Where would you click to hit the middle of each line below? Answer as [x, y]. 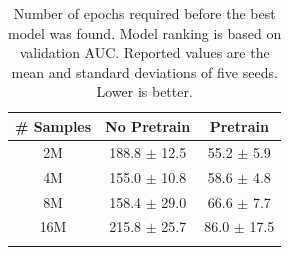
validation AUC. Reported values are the [144, 52]
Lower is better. [144, 91]
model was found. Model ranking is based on [145, 32]
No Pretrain [148, 125]
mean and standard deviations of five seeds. [144, 71]
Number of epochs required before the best [144, 13]
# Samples [53, 125]
